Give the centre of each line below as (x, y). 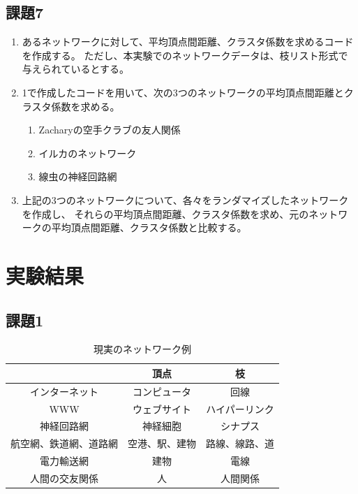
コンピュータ (162, 391)
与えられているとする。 (75, 69)
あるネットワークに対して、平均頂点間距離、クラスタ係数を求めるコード (188, 42)
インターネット (64, 391)
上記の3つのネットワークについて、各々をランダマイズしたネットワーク (185, 199)
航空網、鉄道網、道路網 (64, 443)
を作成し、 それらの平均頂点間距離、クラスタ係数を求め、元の (165, 213)
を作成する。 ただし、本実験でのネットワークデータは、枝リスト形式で (185, 55)
